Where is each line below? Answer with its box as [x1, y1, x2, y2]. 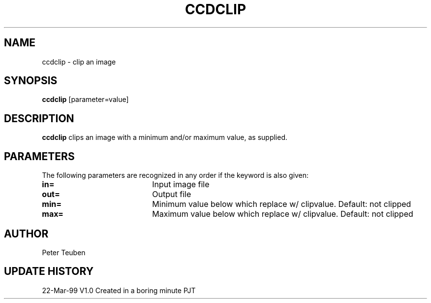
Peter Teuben [42, 248, 86, 257]
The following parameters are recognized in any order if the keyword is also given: [42, 171, 309, 180]
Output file [152, 189, 191, 200]
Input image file [152, 179, 210, 190]
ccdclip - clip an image [42, 57, 116, 66]
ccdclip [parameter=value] [42, 95, 129, 104]
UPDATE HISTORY [4, 265, 94, 278]
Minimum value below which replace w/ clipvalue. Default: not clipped [152, 199, 411, 209]
